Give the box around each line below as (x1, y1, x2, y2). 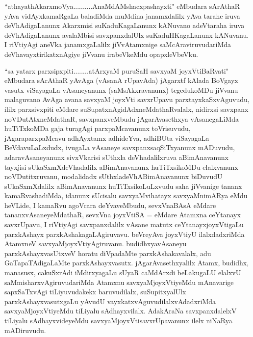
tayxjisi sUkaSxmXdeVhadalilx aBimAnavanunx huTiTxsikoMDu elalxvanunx (4, 161, 238, 172)
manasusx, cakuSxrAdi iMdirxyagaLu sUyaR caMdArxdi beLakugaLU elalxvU (4, 267, 241, 278)
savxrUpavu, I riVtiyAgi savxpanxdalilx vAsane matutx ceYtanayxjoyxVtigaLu (4, 219, 244, 230)
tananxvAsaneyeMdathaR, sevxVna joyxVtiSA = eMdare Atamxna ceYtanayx (4, 209, 241, 220)
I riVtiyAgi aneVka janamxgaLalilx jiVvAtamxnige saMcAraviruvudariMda (4, 39, 231, 50)
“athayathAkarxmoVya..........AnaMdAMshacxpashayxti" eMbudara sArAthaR (4, 1, 240, 11)
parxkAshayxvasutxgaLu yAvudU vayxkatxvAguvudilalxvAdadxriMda (4, 296, 216, 306)
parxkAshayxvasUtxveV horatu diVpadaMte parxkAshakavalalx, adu (4, 248, 211, 258)
